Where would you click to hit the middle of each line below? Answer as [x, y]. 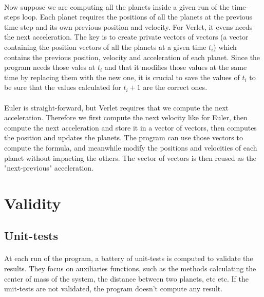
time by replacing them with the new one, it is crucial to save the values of [122, 77]
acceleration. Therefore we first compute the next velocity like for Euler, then [126, 117]
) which [225, 47]
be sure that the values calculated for [63, 87]
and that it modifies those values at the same [176, 67]
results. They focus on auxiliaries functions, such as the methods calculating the [130, 268]
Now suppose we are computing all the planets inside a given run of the [117, 6]
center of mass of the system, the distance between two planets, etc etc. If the [126, 278]
